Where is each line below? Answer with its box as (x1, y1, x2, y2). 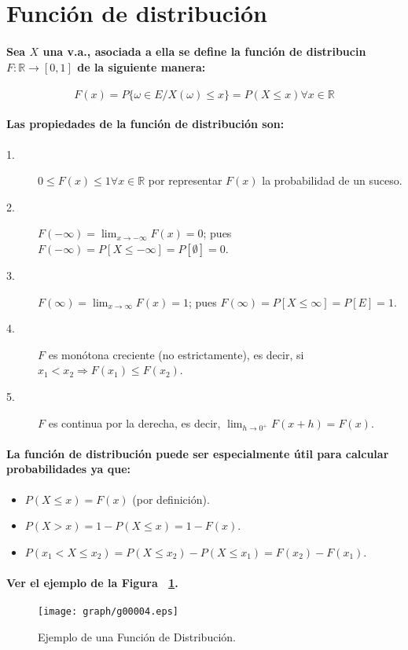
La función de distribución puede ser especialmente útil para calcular (6, 445, 389, 461)
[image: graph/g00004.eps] (38, 606, 178, 618)
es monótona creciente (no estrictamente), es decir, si (48, 346, 304, 362)
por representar (148, 172, 222, 189)
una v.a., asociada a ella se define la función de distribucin (42, 42, 366, 59)
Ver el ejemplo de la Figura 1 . (6, 575, 178, 591)
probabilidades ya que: (6, 461, 131, 477)
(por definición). (132, 490, 210, 507)
